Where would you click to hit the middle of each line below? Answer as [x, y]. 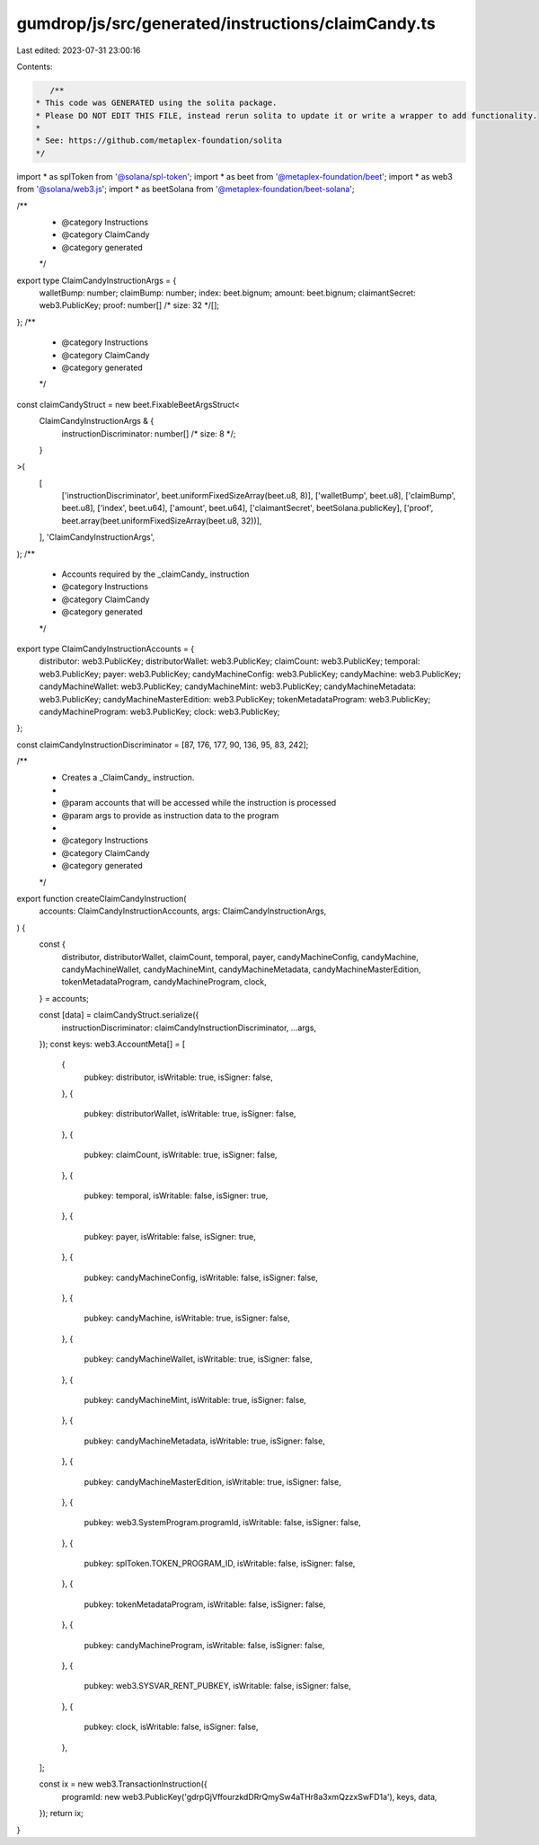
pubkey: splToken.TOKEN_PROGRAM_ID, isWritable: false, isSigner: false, [220, 1564]
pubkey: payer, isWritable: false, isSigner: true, [170, 1236]
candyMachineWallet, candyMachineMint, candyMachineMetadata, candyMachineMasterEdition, [241, 969]
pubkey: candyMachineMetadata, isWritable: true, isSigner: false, [204, 1441]
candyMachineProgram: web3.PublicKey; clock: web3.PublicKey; [159, 711]
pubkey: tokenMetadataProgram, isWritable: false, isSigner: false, [205, 1604]
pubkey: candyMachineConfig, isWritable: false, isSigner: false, [201, 1277]
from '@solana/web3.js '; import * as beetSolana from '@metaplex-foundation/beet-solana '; [186, 190]
